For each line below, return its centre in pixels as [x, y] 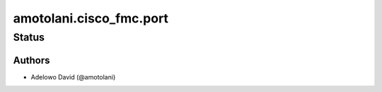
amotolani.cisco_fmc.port [91, 18]
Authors [31, 60]
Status [29, 37]
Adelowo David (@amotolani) [73, 77]
